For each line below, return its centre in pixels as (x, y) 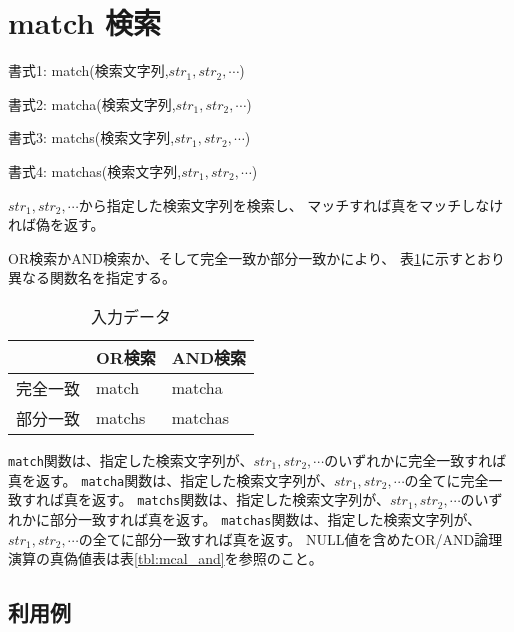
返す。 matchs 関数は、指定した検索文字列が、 (240, 499)
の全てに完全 (446, 479)
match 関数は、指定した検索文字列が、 (131, 459)
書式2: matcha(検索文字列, (92, 103)
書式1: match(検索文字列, (88, 70)
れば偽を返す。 (56, 224)
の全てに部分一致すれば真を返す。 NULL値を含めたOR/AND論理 (290, 538)
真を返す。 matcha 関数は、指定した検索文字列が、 (171, 479)
